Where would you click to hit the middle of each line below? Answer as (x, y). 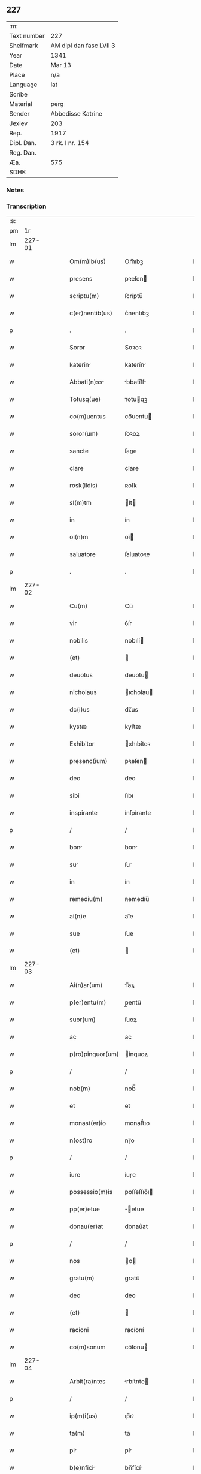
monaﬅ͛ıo (137, 1123)
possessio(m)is (91, 1192)
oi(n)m (79, 537)
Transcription (26, 206)
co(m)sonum (88, 1347)
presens (81, 279)
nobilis (79, 641)
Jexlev (19, 123)
